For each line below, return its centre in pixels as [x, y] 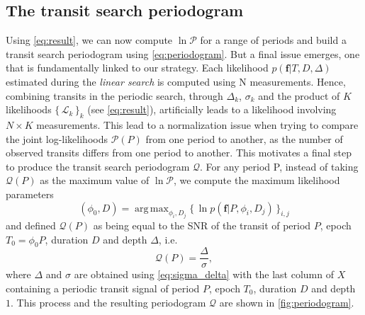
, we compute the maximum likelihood [257, 180]
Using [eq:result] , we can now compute [89, 40]
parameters [30, 194]
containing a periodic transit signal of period [103, 288]
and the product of [299, 95]
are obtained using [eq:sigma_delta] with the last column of [204, 274]
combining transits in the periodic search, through [114, 95]
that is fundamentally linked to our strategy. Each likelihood [137, 68]
